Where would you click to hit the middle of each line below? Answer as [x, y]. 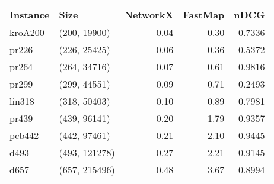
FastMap [204, 14]
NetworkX [149, 14]
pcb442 [24, 135]
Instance [30, 14]
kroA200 [27, 32]
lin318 [22, 101]
